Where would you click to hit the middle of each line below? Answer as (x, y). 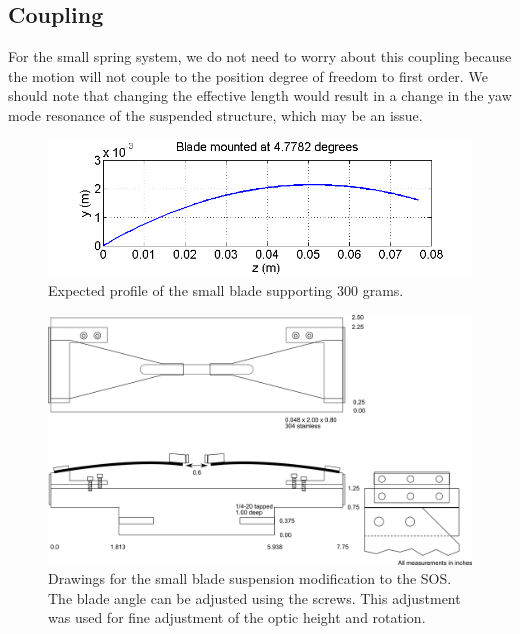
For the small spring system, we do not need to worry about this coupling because (260, 56)
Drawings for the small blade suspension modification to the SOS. (250, 578)
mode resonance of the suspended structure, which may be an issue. (215, 114)
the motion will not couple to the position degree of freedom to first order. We (248, 75)
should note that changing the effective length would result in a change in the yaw (260, 95)
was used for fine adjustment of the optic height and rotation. (237, 617)
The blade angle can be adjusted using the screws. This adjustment (254, 597)
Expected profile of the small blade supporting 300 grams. (226, 290)
